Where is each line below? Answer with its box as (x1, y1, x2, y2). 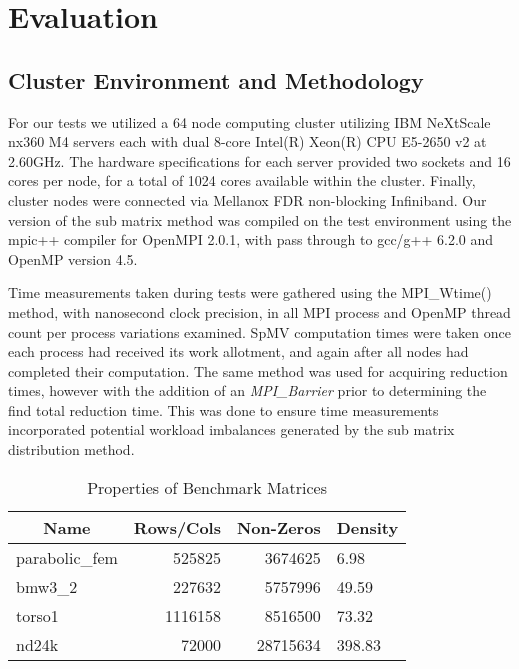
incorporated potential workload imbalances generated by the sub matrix (8, 419, 455, 440)
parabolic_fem (16, 545, 118, 569)
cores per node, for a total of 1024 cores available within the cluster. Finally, (8, 170, 476, 191)
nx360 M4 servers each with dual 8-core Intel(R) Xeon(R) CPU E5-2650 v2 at (8, 131, 487, 152)
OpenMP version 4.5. (8, 248, 138, 269)
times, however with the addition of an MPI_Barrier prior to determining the (8, 380, 487, 401)
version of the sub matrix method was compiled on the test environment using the (8, 209, 512, 230)
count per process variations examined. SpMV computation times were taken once (8, 321, 511, 342)
